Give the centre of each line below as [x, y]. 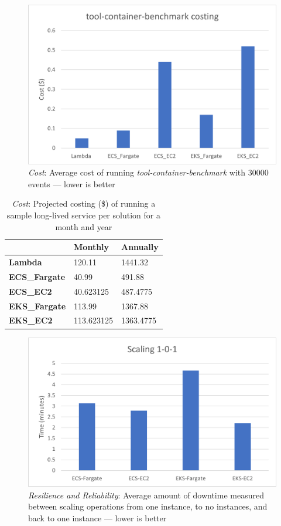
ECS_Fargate [37, 276]
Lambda [25, 262]
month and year [84, 226]
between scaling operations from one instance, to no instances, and [148, 506]
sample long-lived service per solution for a [83, 215]
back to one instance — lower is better [97, 517]
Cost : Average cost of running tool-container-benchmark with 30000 [148, 172]
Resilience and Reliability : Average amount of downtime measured [146, 495]
